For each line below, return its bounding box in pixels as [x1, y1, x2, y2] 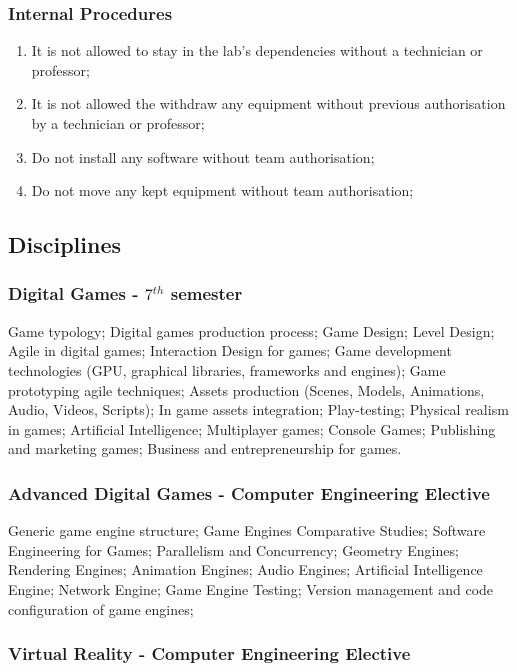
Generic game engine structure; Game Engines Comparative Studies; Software [8, 520, 486, 541]
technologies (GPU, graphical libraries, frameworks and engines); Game [8, 359, 446, 380]
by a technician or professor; [31, 113, 205, 133]
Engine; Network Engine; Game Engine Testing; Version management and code [8, 578, 494, 599]
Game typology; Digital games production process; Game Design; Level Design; [8, 320, 495, 341]
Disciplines [8, 229, 122, 260]
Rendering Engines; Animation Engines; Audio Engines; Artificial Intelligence [8, 559, 483, 580]
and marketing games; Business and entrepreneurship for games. [8, 438, 402, 459]
